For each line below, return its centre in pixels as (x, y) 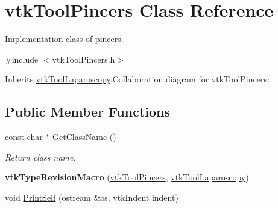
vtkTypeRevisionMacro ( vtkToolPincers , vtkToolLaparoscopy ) (127, 177)
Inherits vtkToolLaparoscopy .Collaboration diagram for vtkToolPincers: (137, 79)
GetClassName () (84, 137)
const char (24, 137)
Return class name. (40, 157)
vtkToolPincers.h (84, 59)
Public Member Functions (87, 112)
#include (22, 59)
